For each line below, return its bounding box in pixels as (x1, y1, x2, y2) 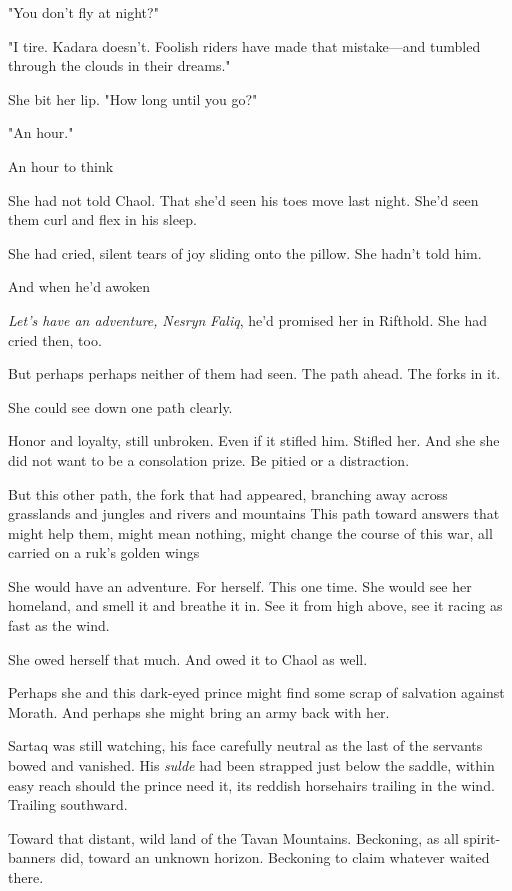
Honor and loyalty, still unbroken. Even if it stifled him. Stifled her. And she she (8, 430, 500, 451)
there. (8, 867, 44, 887)
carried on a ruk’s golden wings (8, 542, 200, 563)
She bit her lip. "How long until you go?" (8, 88, 258, 109)
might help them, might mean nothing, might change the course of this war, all (8, 522, 493, 543)
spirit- (463, 827, 501, 848)
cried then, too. (8, 329, 102, 350)
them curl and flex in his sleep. (8, 209, 197, 230)
